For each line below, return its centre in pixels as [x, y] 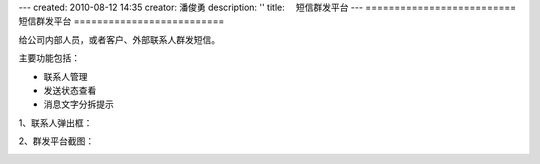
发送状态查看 [70, 90]
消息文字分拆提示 [78, 104]
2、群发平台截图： [56, 141]
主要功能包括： [49, 58]
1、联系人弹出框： [55, 122]
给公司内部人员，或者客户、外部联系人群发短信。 [119, 39]
